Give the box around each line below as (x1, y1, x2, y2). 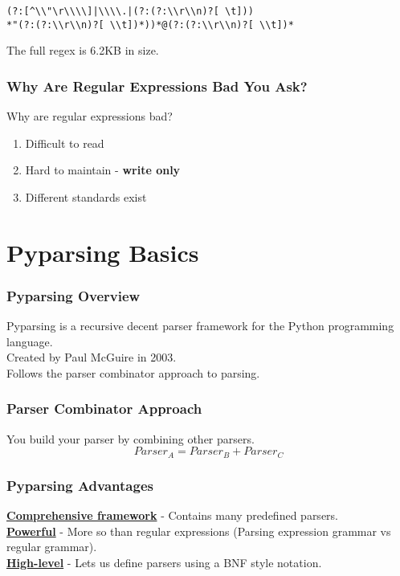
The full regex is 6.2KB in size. (6, 42, 159, 59)
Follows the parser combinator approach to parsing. (6, 364, 260, 381)
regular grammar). (6, 538, 97, 555)
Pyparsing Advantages (6, 475, 153, 495)
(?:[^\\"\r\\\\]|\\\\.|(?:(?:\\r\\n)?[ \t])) (6, 6, 254, 17)
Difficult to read (25, 134, 104, 151)
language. (6, 333, 53, 349)
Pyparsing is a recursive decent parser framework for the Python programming (6, 317, 394, 334)
